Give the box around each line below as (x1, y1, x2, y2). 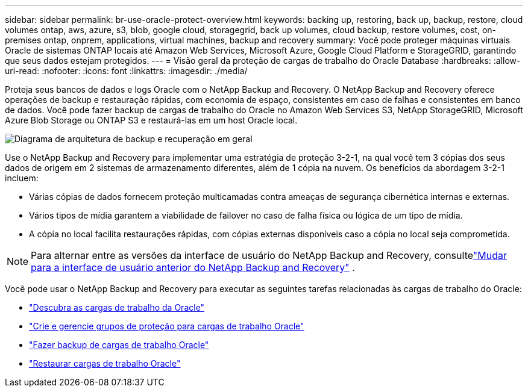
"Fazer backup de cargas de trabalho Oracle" (29, 340, 209, 350)
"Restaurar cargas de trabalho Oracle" (29, 358, 181, 369)
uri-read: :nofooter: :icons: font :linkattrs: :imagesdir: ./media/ (5, 66, 248, 76)
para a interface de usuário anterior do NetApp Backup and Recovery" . (31, 261, 355, 273)
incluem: (5, 173, 39, 183)
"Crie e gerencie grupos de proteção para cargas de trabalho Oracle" (29, 321, 304, 331)
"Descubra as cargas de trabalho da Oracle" (29, 302, 205, 313)
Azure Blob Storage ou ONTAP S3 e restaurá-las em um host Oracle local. (5, 115, 298, 125)
